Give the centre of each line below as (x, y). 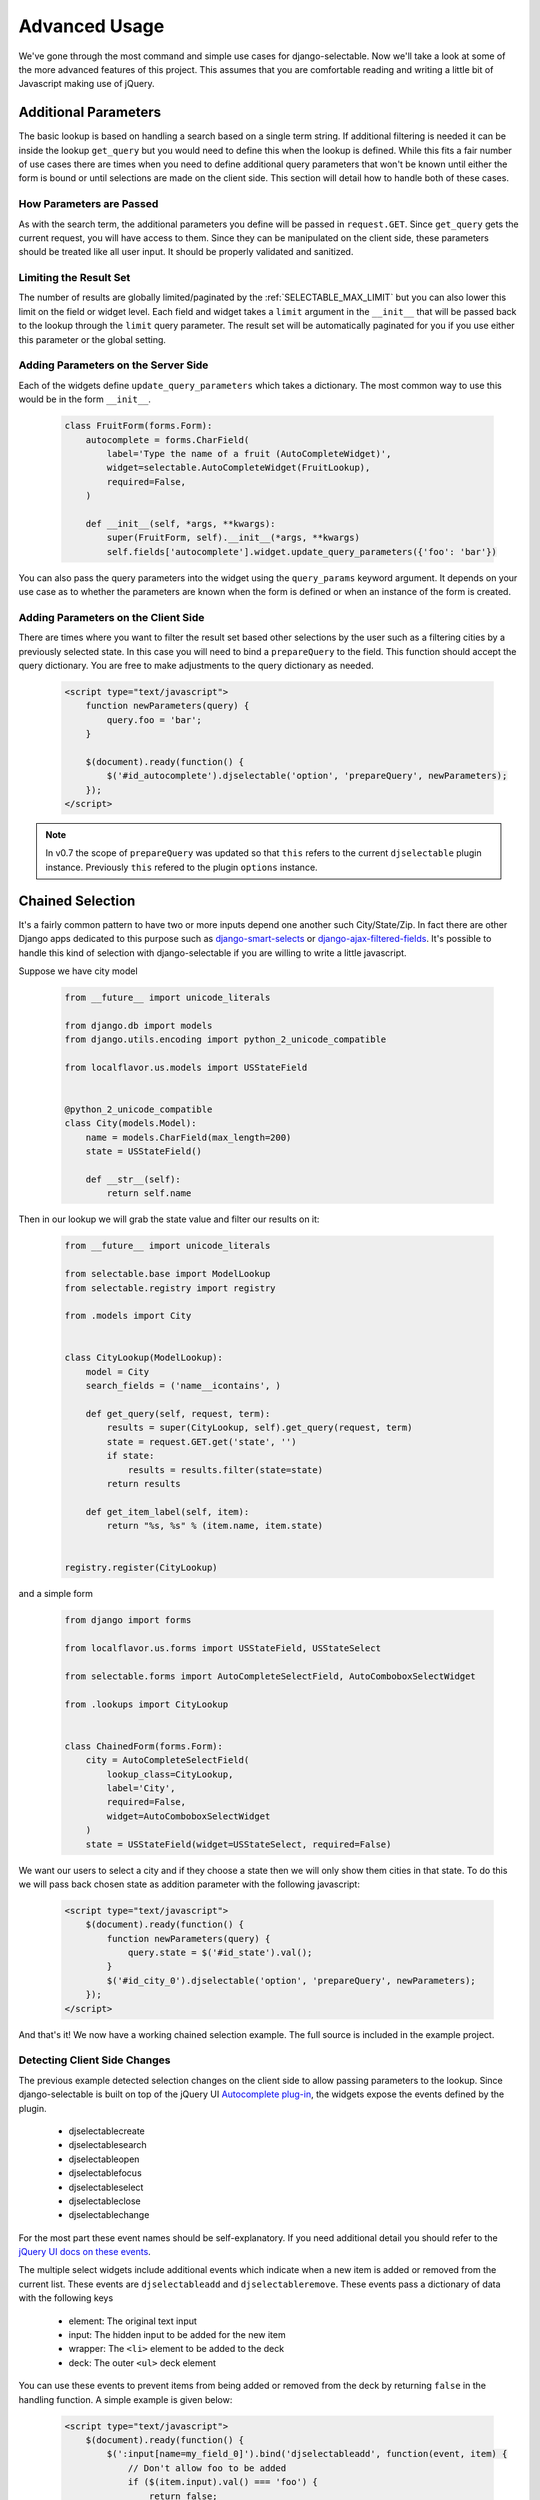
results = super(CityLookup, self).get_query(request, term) (259, 1428)
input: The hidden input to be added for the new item (177, 2335)
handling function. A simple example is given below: (125, 2399)
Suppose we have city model (78, 971)
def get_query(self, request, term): (178, 1414)
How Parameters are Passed (88, 204)
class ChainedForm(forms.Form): (144, 1746)
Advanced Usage (91, 26)
